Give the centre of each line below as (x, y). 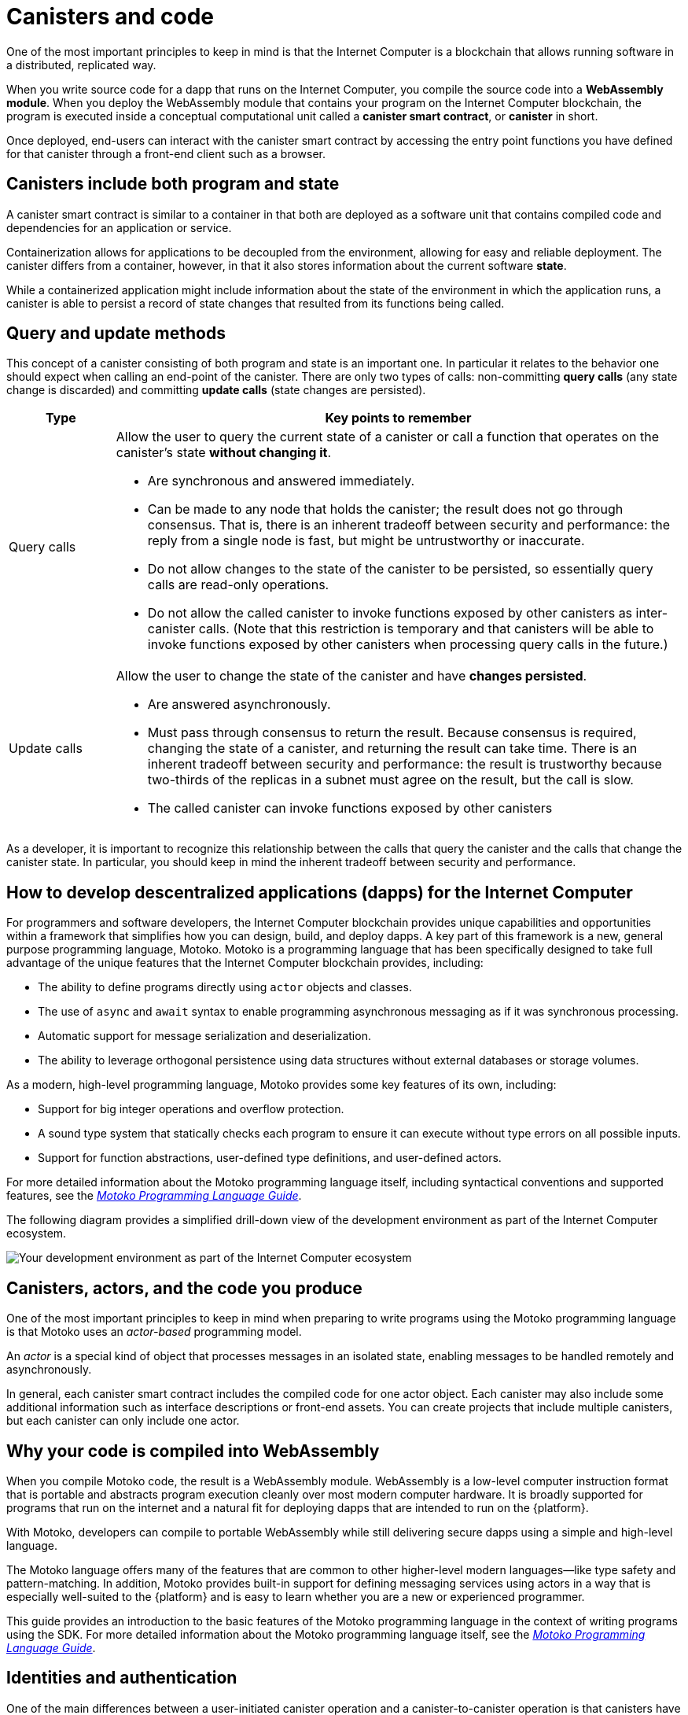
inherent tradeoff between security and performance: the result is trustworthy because (405, 764)
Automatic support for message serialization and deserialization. (204, 1036)
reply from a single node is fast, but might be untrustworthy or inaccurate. (366, 541)
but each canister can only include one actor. (123, 1421)
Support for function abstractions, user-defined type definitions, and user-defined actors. (270, 1158)
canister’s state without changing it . (224, 453)
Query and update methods (116, 334)
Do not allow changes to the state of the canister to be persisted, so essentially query (400, 569)
